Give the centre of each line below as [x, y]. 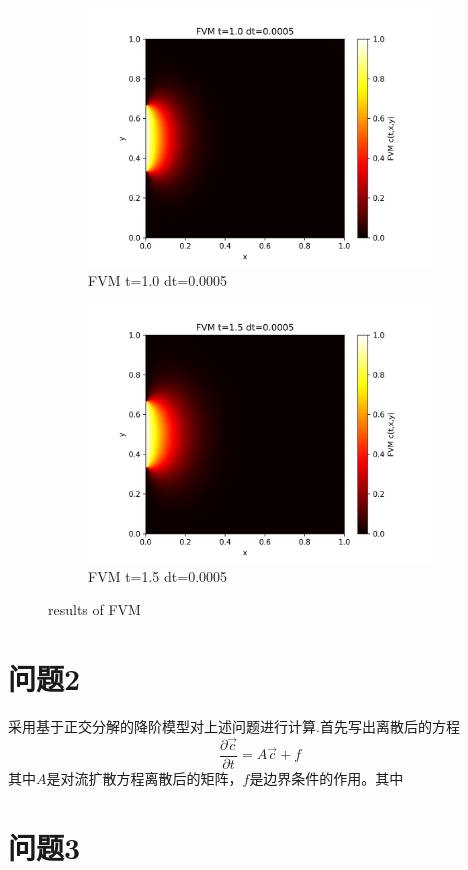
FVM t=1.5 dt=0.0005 [158, 575]
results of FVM [94, 609]
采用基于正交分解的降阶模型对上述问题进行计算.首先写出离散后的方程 [234, 726]
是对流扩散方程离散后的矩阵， [144, 777]
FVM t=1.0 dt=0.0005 [158, 279]
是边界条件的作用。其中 [326, 777]
